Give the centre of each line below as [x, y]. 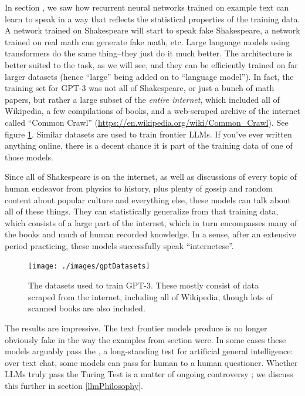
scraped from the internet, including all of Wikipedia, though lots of [151, 296]
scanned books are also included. [87, 308]
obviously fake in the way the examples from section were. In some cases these [145, 339]
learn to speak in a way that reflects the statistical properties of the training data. [152, 19]
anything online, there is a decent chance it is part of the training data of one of [149, 145]
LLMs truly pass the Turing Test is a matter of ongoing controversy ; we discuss [149, 374]
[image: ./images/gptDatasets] [89, 266]
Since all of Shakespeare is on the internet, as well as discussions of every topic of [151, 177]
